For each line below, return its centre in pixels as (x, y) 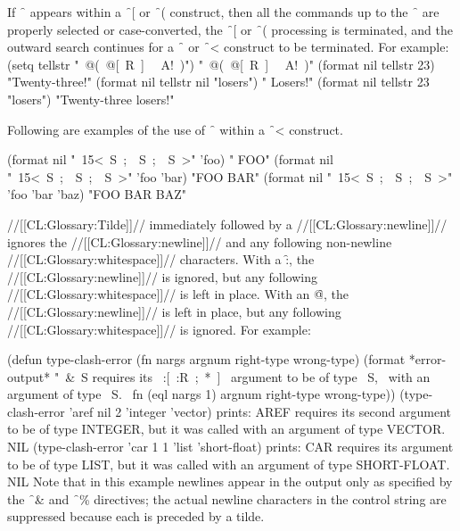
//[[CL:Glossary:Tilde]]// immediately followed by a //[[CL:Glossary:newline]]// (227, 224)
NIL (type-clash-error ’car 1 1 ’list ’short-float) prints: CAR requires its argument (230, 447)
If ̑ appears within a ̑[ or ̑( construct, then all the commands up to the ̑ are (223, 12)
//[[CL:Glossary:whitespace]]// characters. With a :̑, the (161, 259)
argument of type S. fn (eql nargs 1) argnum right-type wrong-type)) (201, 394)
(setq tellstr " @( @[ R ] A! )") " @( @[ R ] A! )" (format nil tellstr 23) (221, 64)
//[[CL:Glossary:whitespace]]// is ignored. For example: (159, 329)
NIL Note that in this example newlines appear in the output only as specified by (230, 481)
